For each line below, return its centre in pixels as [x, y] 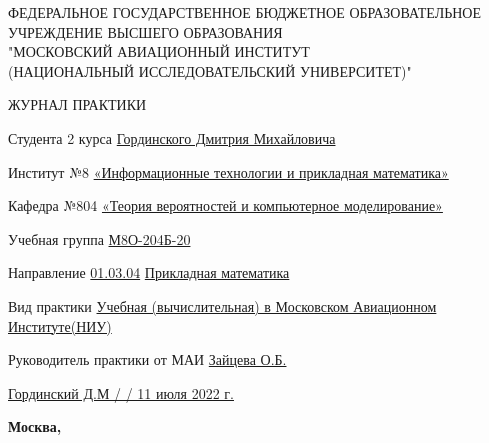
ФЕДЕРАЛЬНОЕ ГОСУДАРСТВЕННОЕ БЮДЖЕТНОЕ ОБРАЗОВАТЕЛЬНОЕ [245, 12]
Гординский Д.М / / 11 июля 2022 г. [121, 392]
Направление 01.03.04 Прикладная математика [149, 272]
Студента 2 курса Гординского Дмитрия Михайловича [172, 137]
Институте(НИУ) [60, 325]
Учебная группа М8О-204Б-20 [99, 238]
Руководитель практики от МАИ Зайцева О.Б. [147, 359]
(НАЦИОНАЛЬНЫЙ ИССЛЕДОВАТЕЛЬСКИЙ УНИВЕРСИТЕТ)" [210, 70]
